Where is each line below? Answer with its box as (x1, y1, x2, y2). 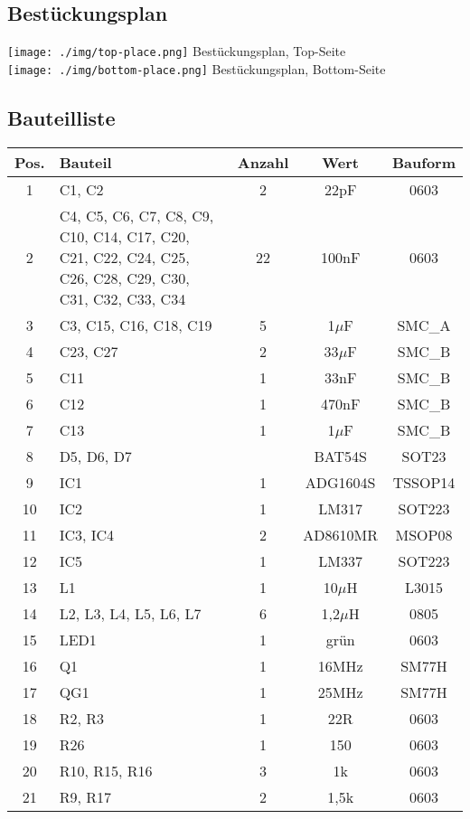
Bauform (392, 151, 456, 173)
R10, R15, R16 (59, 759, 153, 781)
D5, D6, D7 (59, 445, 132, 466)
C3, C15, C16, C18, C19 (59, 314, 212, 335)
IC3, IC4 (59, 523, 115, 545)
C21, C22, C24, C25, (59, 246, 190, 268)
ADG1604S (305, 471, 376, 493)
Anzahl (237, 151, 289, 173)
